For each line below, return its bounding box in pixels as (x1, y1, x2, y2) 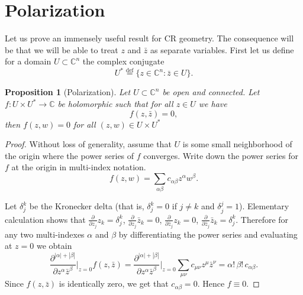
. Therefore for (236, 213, 289, 225)
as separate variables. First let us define (150, 43, 294, 56)
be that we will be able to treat (5, 43, 118, 56)
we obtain (36, 239, 72, 252)
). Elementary (238, 200, 289, 212)
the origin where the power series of (5, 149, 134, 161)
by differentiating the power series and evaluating (118, 228, 298, 240)
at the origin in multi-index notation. (11, 161, 146, 173)
